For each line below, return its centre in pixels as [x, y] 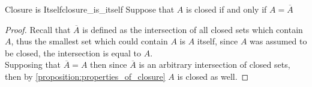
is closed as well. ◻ [213, 76]
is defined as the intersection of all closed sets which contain [193, 29]
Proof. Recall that [38, 29]
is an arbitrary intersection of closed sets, [214, 64]
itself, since [217, 41]
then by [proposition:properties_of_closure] [85, 76]
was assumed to [278, 41]
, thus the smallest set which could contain [89, 41]
